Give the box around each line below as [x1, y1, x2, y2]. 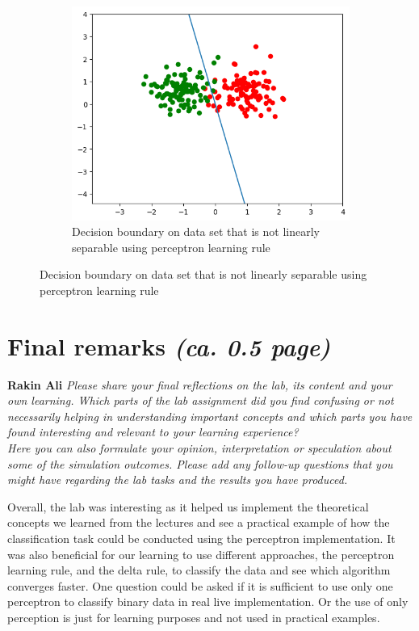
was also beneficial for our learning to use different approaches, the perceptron [7, 545, 395, 562]
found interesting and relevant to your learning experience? [7, 423, 299, 440]
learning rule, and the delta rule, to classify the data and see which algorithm [7, 562, 391, 578]
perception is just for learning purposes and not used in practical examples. [7, 608, 380, 625]
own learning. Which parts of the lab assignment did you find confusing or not [7, 392, 394, 409]
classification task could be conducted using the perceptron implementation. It [7, 530, 396, 546]
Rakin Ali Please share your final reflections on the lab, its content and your [7, 376, 392, 393]
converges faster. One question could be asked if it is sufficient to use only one [7, 577, 393, 594]
